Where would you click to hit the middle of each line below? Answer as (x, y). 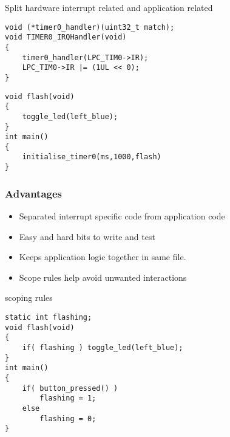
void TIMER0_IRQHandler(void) (66, 37)
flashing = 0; (68, 418)
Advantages (34, 193)
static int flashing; (49, 317)
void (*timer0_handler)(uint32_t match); (90, 27)
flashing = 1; (68, 398)
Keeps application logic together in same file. (103, 257)
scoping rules (29, 298)
